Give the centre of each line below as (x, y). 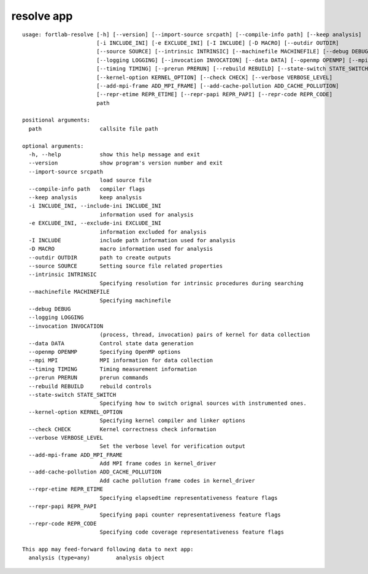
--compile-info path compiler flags (87, 189)
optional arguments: (53, 146)
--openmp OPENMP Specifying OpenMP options (105, 352)
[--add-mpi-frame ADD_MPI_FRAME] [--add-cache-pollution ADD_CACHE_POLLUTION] (218, 86)
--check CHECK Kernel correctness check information (122, 429)
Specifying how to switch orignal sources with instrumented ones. (203, 404)
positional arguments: (56, 120)
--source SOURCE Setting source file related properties (126, 266)
